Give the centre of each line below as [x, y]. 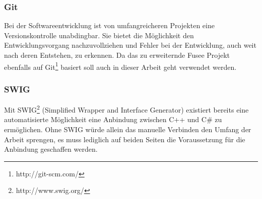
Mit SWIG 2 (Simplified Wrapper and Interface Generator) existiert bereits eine [126, 109]
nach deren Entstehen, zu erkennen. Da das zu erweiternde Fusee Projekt [117, 55]
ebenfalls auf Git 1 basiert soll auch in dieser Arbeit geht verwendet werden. [120, 66]
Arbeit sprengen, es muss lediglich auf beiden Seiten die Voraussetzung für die [125, 139]
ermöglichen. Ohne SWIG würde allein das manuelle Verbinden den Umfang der [128, 129]
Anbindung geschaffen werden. [51, 149]
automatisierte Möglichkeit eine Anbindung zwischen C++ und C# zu [113, 119]
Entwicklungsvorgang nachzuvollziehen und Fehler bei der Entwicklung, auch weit [130, 45]
